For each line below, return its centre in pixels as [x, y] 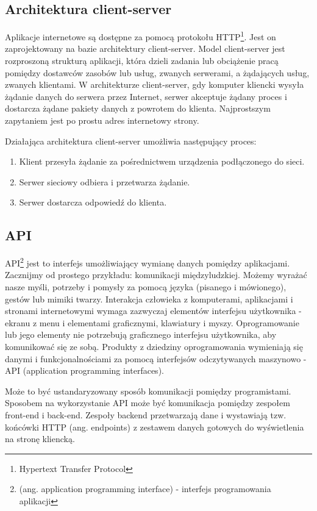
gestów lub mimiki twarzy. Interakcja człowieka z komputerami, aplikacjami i [149, 298]
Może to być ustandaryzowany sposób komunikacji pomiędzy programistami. [148, 391]
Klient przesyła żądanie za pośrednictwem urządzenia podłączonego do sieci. [162, 161]
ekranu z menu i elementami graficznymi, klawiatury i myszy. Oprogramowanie [152, 322]
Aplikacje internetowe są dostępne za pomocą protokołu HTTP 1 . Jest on [141, 36]
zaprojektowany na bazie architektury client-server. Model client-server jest [145, 48]
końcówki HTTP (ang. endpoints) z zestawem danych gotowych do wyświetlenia [155, 427]
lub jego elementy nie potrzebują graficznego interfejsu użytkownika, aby [141, 334]
